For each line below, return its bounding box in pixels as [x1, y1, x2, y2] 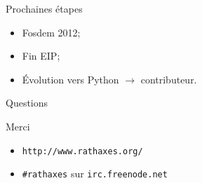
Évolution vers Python [22, 72, 119, 86]
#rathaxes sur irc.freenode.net [22, 166, 168, 181]
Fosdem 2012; [22, 25, 81, 39]
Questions [6, 95, 48, 110]
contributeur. [140, 72, 197, 86]
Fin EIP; [22, 48, 60, 63]
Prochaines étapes [6, 1, 83, 15]
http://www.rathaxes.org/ [22, 146, 143, 156]
